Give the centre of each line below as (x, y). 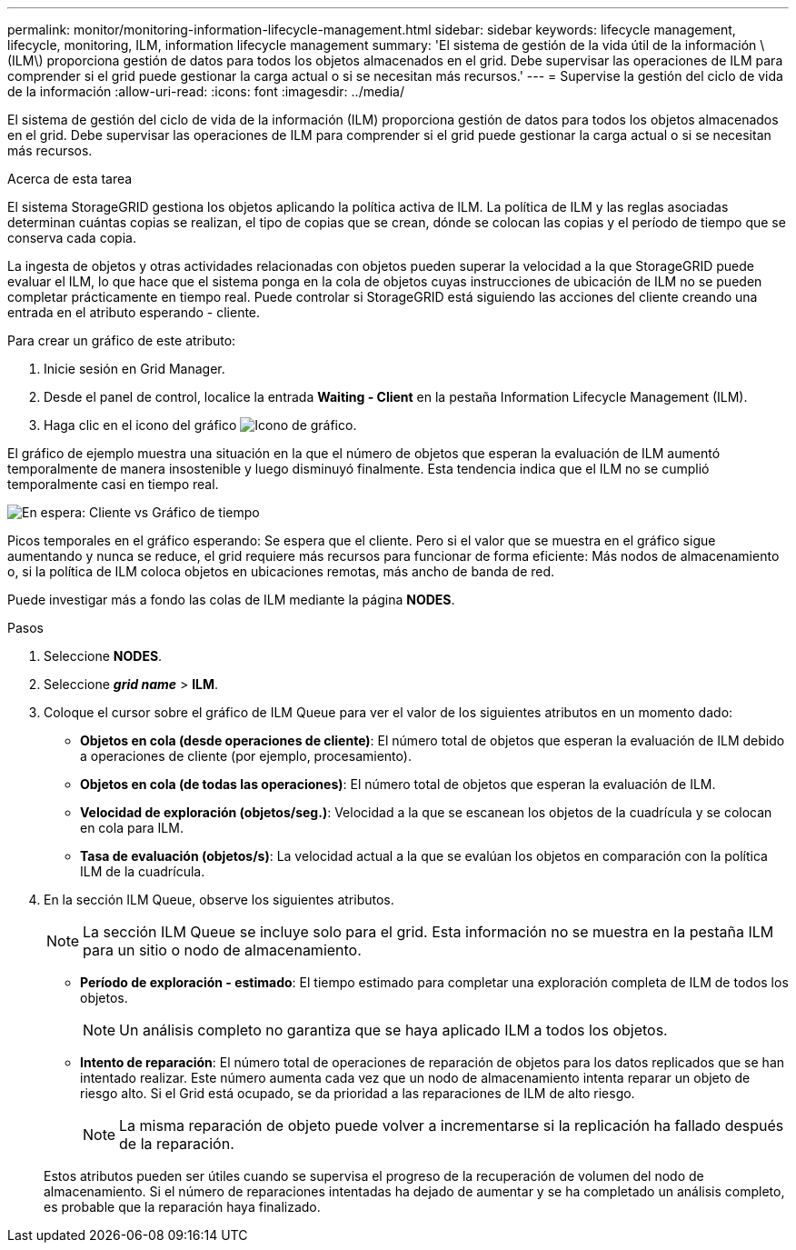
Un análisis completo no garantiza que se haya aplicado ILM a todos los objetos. (393, 1030)
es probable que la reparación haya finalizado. (182, 1207)
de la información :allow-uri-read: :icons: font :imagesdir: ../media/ (206, 91)
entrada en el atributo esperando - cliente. (134, 312)
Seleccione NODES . (103, 656)
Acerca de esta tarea (70, 179)
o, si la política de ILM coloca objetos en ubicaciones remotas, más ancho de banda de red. (281, 571)
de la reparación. (177, 1144)
